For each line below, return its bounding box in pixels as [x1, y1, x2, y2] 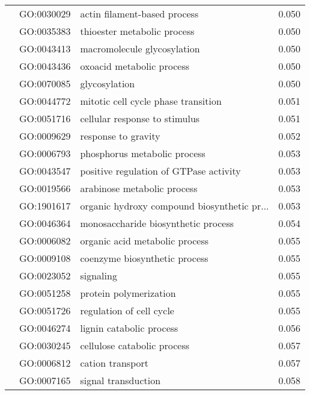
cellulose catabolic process [80, 338, 190, 352]
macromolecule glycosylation [80, 42, 200, 55]
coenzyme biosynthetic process [80, 251, 208, 265]
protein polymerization [80, 286, 176, 300]
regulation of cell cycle [80, 303, 174, 317]
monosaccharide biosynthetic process [80, 216, 234, 230]
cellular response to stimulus [80, 111, 200, 125]
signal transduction [80, 373, 161, 387]
